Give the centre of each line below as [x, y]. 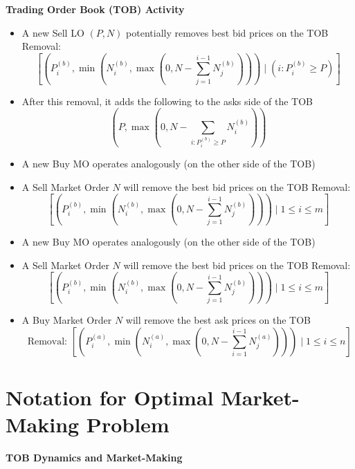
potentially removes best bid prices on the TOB [227, 32]
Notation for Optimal [110, 397]
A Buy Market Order [67, 320]
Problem [128, 424]
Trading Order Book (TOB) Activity [95, 9]
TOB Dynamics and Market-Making [94, 458]
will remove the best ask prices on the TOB [218, 320]
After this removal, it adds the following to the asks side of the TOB [167, 101]
